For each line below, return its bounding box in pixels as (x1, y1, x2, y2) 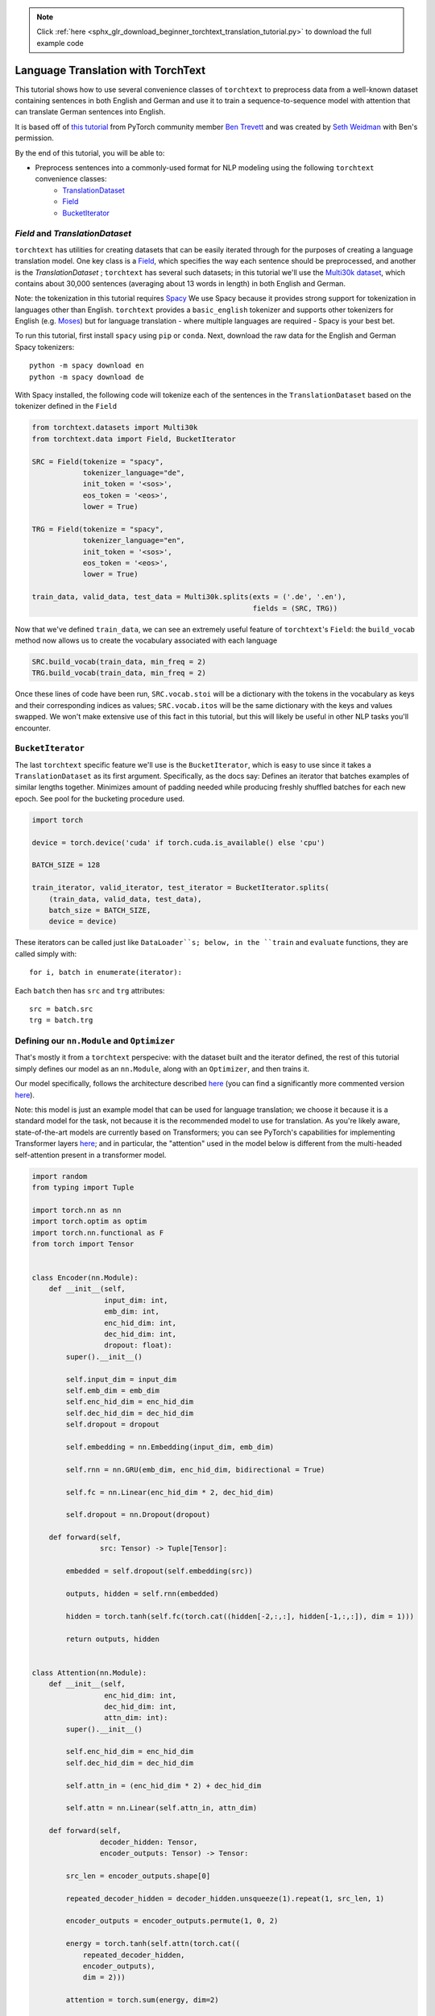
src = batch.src (29, 1004, 93, 1014)
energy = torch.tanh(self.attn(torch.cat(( (65, 1939, 241, 1948)
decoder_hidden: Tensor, (99, 1837, 198, 1847)
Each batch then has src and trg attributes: (14, 985, 165, 995)
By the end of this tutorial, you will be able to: (14, 148, 165, 157)
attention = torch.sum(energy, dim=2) (65, 1996, 219, 2005)
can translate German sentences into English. (14, 107, 166, 117)
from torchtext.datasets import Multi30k (31, 423, 198, 432)
